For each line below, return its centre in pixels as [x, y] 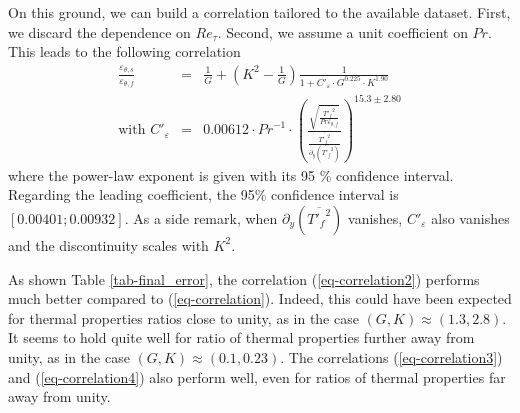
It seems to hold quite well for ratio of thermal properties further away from [241, 337]
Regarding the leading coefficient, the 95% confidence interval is [203, 194]
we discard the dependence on [99, 31]
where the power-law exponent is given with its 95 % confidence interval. [231, 174]
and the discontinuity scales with [108, 244]
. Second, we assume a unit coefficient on [342, 31]
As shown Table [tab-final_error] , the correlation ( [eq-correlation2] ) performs [244, 278]
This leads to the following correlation [124, 51]
